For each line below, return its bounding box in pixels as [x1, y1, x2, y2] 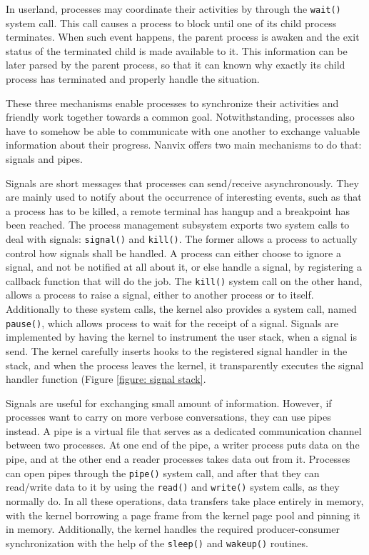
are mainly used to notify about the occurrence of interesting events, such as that [6, 189, 362, 204]
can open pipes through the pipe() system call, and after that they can [6, 465, 320, 480]
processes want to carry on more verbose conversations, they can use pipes [6, 409, 331, 424]
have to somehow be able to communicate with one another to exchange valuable [6, 123, 360, 138]
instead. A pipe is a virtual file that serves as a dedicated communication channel [6, 423, 362, 438]
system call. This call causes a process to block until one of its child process [6, 15, 337, 30]
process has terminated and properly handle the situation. [6, 71, 260, 86]
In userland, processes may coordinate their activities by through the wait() [6, 1, 341, 16]
